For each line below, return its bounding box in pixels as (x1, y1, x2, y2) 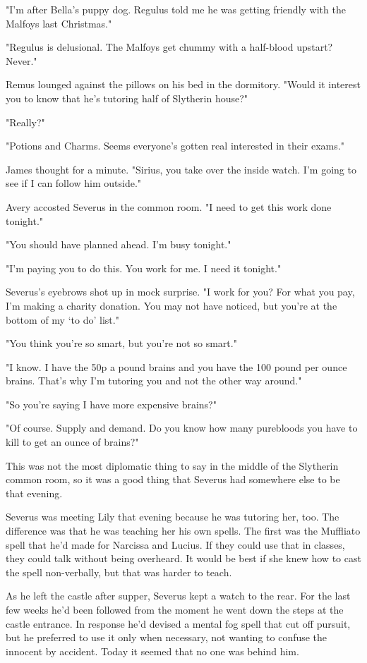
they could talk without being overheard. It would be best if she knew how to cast (6, 551, 361, 566)
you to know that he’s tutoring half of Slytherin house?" (6, 90, 248, 105)
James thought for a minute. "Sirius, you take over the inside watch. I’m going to (6, 162, 356, 176)
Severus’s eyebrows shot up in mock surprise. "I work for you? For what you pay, (6, 284, 355, 299)
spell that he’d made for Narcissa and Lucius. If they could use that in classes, (6, 537, 345, 552)
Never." (6, 53, 37, 68)
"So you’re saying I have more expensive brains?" (6, 396, 217, 411)
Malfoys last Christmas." (6, 16, 112, 30)
